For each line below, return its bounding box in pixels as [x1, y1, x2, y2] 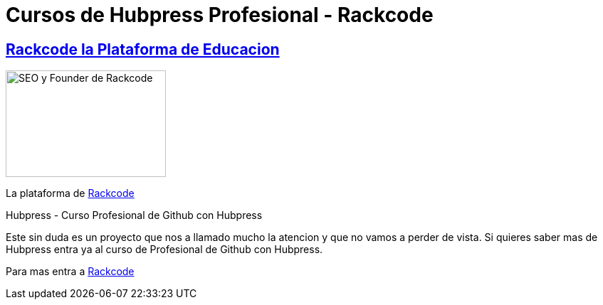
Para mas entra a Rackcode [6, 265, 135, 278]
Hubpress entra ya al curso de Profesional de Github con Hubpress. [6, 243, 323, 256]
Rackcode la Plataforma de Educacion [6, 40, 280, 58]
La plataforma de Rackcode [6, 187, 135, 200]
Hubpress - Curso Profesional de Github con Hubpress [6, 209, 263, 222]
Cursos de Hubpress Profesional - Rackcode [6, 3, 434, 27]
